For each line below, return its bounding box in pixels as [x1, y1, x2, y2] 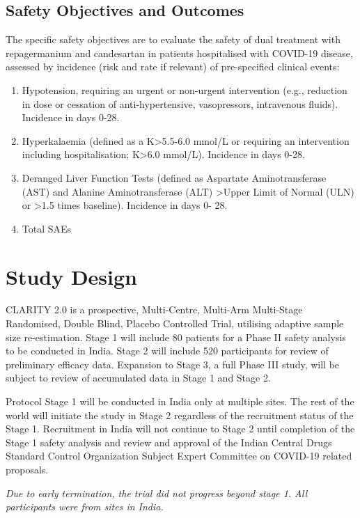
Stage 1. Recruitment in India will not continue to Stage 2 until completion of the [6, 421, 355, 436]
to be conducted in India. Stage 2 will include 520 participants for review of [6, 343, 329, 358]
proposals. [6, 462, 49, 476]
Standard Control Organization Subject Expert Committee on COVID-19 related [6, 448, 352, 463]
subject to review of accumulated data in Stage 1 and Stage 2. [6, 370, 271, 385]
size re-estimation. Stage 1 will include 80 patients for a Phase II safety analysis [6, 329, 346, 344]
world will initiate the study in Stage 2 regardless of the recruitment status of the [6, 407, 354, 422]
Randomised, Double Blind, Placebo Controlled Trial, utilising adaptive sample [6, 316, 344, 331]
